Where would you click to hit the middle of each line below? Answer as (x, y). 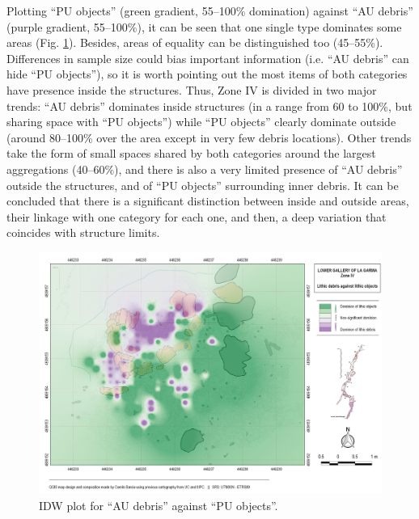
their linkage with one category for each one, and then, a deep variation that (197, 216)
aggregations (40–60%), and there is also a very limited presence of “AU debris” (205, 169)
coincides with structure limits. (83, 232)
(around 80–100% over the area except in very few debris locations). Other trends (209, 137)
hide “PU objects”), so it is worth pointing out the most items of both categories (207, 74)
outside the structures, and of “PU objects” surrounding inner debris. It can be (203, 185)
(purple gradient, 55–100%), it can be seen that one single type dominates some (204, 26)
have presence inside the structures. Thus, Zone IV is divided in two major (192, 89)
